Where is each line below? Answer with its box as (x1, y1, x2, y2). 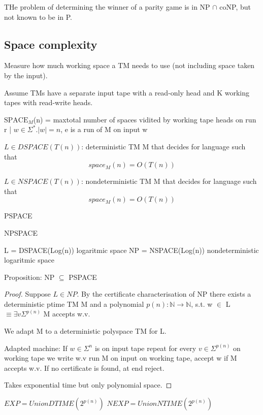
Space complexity (4, 36, 97, 52)
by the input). (4, 70, 48, 80)
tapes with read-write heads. (4, 97, 93, 108)
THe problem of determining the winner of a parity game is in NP (4, 2, 210, 12)
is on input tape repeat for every (94, 342, 196, 353)
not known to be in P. (4, 11, 72, 22)
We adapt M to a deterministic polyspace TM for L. (4, 326, 167, 336)
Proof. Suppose (4, 289, 51, 299)
